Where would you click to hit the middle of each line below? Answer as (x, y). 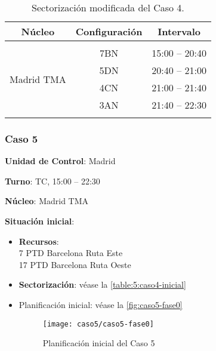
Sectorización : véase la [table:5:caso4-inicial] (102, 284)
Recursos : (39, 241)
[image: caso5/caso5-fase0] (98, 324)
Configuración (109, 31)
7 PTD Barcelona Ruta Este (71, 253)
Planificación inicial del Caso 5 (99, 343)
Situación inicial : (40, 221)
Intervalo (179, 31)
